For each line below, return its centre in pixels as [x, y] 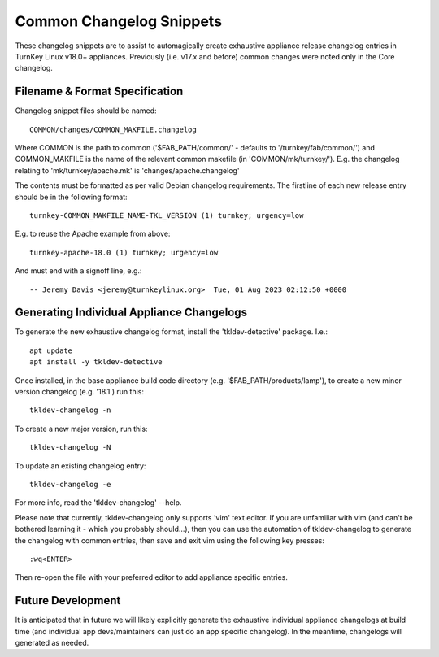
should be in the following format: [71, 197]
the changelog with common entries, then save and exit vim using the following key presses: [170, 540]
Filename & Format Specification [99, 91]
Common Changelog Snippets [119, 21]
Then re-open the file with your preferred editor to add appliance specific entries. [152, 577]
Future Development [68, 600]
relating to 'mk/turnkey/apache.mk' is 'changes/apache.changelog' [127, 170]
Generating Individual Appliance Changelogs [131, 313]
